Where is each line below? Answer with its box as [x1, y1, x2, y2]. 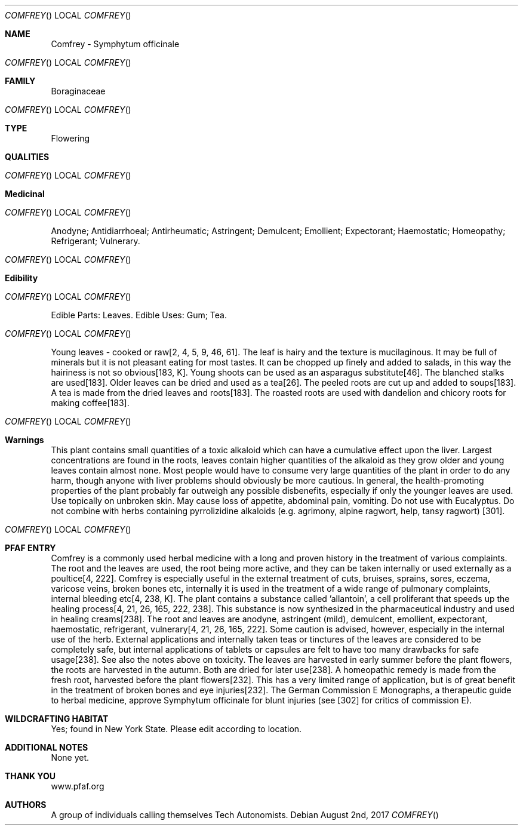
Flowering [51, 133, 90, 143]
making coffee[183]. [51, 398, 130, 408]
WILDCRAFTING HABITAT [5, 714, 109, 724]
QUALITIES [5, 152, 50, 162]
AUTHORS [5, 800, 47, 810]
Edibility [5, 273, 38, 283]
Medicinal [5, 189, 45, 199]
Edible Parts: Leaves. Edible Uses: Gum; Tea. [51, 310, 227, 320]
